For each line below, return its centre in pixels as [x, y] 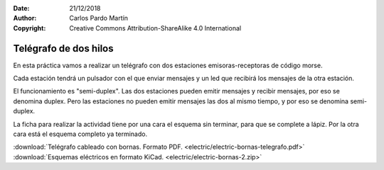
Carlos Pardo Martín [98, 18]
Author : [25, 18]
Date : [21, 8]
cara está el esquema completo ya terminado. [80, 134]
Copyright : [30, 28]
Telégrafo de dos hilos [63, 49]
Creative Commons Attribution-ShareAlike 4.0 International [155, 28]
